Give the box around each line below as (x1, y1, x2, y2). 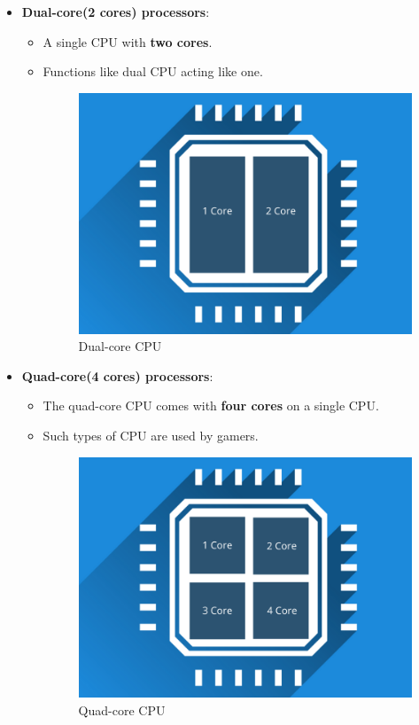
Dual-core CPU (78, 337, 162, 355)
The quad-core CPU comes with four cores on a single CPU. (43, 396, 379, 415)
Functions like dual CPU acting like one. (43, 62, 263, 81)
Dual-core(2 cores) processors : (21, 3, 210, 20)
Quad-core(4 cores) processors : (21, 366, 213, 385)
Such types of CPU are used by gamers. (43, 426, 259, 444)
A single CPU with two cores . (43, 32, 213, 51)
